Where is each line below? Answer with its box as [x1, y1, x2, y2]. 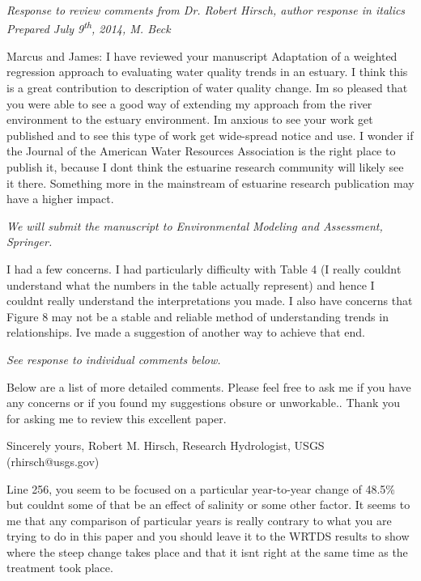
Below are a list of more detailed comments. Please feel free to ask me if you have [6, 378, 411, 395]
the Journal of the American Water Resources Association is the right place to [6, 142, 396, 159]
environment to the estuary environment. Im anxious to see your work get [6, 111, 373, 128]
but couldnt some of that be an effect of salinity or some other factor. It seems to [6, 496, 410, 513]
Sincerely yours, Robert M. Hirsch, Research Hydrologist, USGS [6, 437, 325, 454]
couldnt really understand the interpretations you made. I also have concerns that [6, 292, 413, 309]
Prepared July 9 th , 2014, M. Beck [6, 18, 171, 37]
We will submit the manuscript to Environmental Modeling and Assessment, [6, 217, 383, 234]
